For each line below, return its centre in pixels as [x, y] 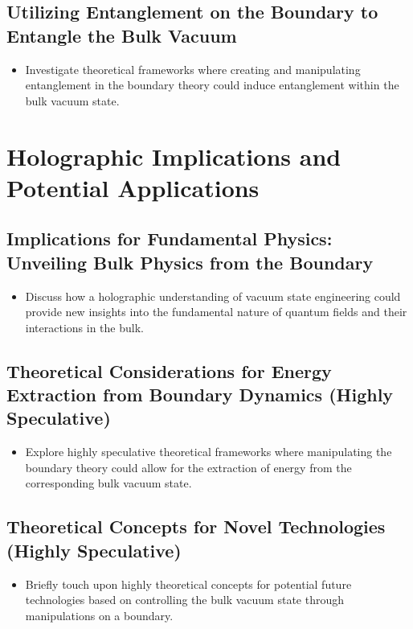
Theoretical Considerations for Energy [169, 370]
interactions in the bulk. [84, 327]
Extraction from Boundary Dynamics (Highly [200, 395]
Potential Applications [133, 187]
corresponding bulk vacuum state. [108, 483]
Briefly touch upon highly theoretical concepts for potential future [188, 584]
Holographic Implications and [174, 156]
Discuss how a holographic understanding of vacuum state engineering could [213, 296]
